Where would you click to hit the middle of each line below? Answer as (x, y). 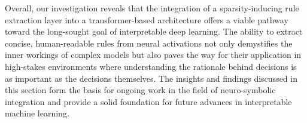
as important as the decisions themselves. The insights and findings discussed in (151, 78)
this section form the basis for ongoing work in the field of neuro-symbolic (140, 90)
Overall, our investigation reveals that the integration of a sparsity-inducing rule (152, 8)
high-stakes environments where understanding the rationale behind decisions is (151, 66)
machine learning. (37, 113)
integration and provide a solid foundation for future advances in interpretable (148, 101)
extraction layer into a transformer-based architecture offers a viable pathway (147, 19)
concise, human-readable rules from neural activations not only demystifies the (149, 43)
